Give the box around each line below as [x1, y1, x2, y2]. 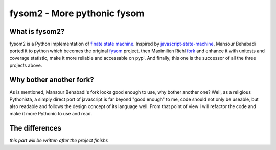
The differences [9, 124, 61, 133]
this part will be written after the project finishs [9, 137, 108, 143]
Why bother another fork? [9, 76, 94, 84]
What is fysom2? [9, 27, 65, 36]
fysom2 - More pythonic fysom [9, 8, 145, 19]
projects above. [9, 62, 42, 69]
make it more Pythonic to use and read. [9, 111, 93, 117]
